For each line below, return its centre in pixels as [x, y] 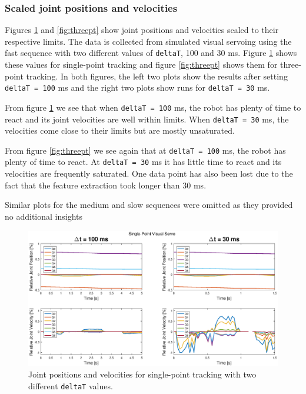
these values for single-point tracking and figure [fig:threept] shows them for [141, 64]
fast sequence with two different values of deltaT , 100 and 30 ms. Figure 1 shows [151, 53]
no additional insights [44, 216]
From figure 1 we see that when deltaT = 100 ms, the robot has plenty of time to [153, 107]
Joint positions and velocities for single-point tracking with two [142, 374]
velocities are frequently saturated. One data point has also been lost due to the [149, 173]
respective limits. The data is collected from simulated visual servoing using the [148, 41]
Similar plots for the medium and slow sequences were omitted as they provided [149, 205]
